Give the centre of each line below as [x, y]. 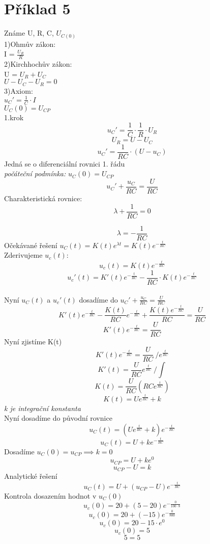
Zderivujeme [23, 255]
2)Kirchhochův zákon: [38, 64]
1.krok [14, 117]
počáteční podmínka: [35, 173]
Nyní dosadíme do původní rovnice [58, 418]
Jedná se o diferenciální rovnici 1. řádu [65, 163]
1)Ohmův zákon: [30, 44]
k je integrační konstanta [42, 408]
